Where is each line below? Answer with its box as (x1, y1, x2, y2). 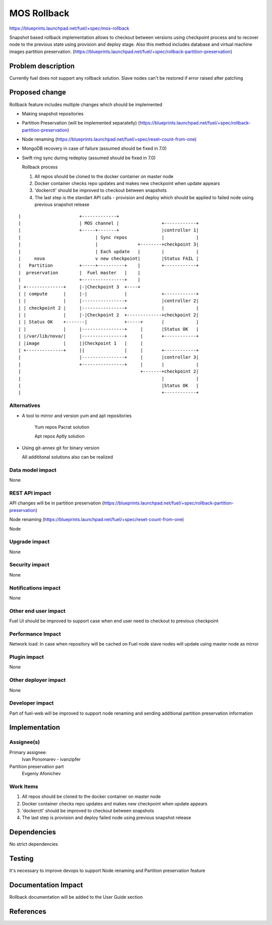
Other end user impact (9, 607, 65, 614)
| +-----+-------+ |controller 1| (18, 227, 199, 233)
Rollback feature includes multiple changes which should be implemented (9, 101, 163, 107)
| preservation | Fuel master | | (18, 270, 141, 275)
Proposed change (9, 88, 66, 97)
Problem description (9, 62, 75, 70)
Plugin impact (9, 654, 44, 660)
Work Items (9, 783, 38, 790)
